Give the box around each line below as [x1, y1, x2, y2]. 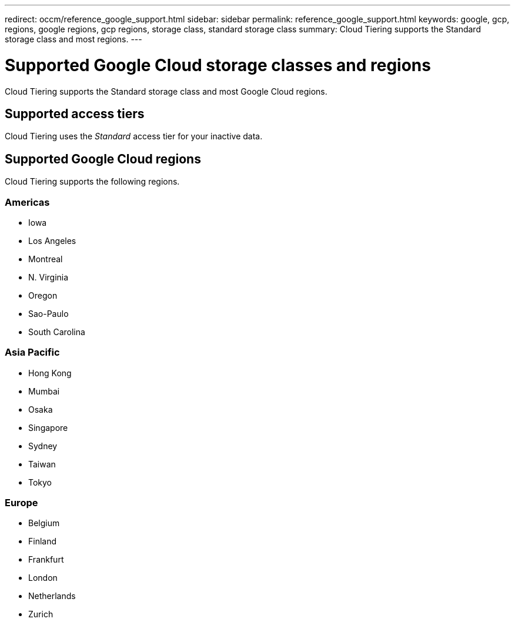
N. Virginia [28, 272, 69, 282]
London [28, 573, 58, 583]
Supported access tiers [5, 106, 145, 121]
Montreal [28, 253, 63, 264]
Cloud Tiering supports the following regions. [5, 176, 180, 187]
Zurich [28, 609, 53, 620]
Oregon [28, 290, 58, 300]
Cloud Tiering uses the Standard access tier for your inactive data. [5, 131, 263, 142]
